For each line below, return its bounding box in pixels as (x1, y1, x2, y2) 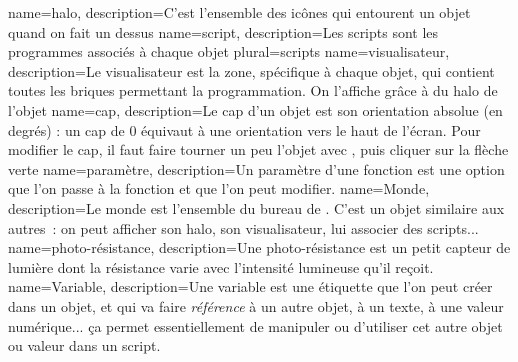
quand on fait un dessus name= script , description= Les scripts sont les (8, 21, 439, 42)
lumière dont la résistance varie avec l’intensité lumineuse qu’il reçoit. (8, 256, 434, 277)
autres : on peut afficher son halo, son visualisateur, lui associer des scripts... (8, 217, 479, 238)
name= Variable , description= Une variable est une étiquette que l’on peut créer (8, 276, 493, 297)
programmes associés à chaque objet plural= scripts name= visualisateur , (8, 41, 450, 62)
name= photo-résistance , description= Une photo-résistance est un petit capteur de (8, 237, 511, 258)
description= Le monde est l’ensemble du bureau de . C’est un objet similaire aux (8, 197, 505, 218)
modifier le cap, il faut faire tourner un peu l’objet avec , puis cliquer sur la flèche (8, 139, 509, 160)
